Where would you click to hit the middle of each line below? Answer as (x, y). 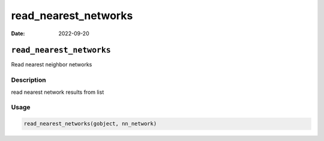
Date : (18, 33)
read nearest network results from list (58, 92)
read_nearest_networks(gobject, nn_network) (90, 124)
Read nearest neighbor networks (52, 65)
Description (28, 80)
